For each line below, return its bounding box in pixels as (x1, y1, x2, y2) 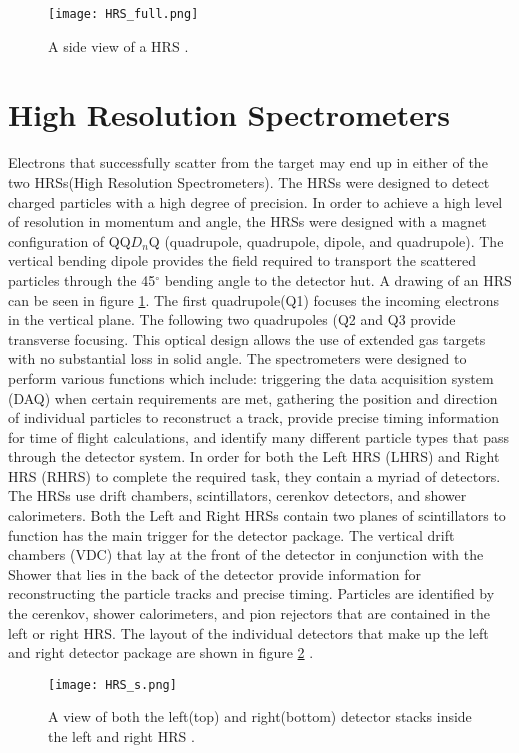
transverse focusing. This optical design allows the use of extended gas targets (8, 328, 486, 349)
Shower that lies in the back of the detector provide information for (8, 563, 421, 584)
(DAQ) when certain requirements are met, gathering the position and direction (8, 387, 498, 408)
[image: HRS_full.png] (48, 7, 199, 21)
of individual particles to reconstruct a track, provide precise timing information (8, 407, 499, 428)
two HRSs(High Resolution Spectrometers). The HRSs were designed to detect (8, 171, 490, 192)
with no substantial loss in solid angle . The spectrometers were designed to (8, 348, 467, 369)
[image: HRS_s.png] (48, 677, 177, 692)
